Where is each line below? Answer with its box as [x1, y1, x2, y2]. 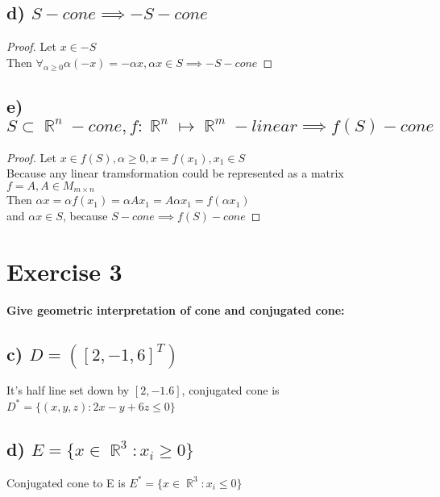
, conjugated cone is [181, 382, 280, 399]
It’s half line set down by [6, 382, 130, 399]
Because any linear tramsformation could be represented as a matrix [6, 165, 344, 182]
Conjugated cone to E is [6, 474, 126, 491]
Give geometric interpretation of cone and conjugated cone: [6, 301, 345, 318]
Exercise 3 [6, 254, 122, 287]
